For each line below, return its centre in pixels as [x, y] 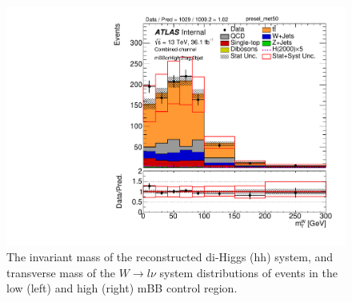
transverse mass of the [61, 272]
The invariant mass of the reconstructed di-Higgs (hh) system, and [170, 257]
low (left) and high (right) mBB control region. [122, 288]
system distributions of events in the [248, 272]
